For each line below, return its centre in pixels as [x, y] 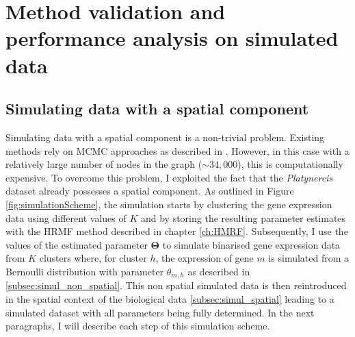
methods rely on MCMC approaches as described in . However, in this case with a [177, 150]
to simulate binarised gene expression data [251, 244]
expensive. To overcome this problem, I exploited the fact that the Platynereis [169, 177]
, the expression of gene [205, 258]
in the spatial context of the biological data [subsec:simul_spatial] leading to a [170, 298]
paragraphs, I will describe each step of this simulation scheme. [138, 326]
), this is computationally [290, 164]
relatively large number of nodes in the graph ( [104, 164]
